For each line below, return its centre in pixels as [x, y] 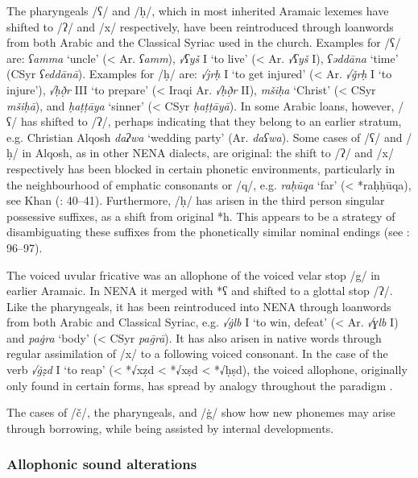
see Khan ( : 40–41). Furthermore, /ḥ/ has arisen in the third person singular [196, 200]
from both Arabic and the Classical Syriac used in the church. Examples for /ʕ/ [204, 42]
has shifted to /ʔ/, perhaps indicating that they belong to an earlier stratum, [211, 121]
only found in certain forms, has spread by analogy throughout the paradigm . [200, 385]
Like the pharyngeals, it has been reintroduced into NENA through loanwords [199, 306]
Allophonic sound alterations [102, 464]
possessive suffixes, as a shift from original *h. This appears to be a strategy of [201, 216]
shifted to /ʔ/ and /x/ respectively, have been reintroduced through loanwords [200, 26]
